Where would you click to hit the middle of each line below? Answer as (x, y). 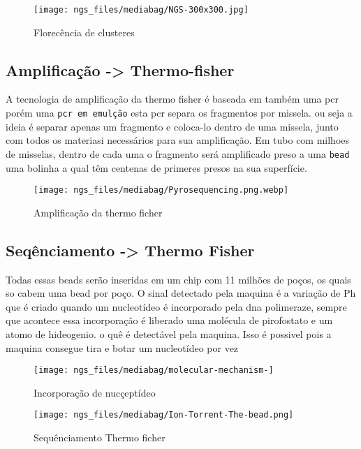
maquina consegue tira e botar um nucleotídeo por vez (122, 347)
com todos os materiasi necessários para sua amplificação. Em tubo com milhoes (178, 140)
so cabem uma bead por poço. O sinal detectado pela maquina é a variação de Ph (181, 293)
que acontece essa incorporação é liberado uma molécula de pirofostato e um (169, 320)
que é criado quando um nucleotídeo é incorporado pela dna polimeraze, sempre (176, 306)
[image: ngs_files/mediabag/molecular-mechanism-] (154, 370)
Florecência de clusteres (84, 32)
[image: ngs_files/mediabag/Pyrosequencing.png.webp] (161, 190)
